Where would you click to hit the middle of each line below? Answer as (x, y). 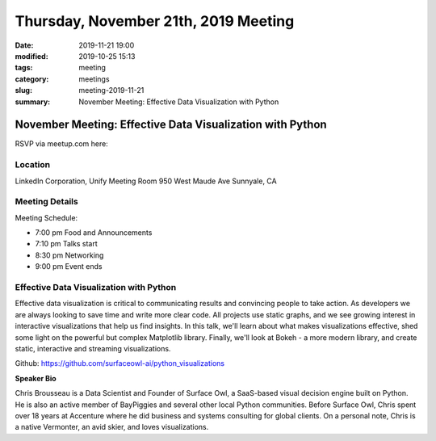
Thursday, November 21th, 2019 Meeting (155, 21)
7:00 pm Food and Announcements (94, 233)
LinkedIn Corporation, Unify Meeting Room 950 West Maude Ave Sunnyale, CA (146, 181)
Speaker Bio (36, 378)
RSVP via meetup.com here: (61, 144)
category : (32, 79)
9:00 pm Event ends (69, 267)
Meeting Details (46, 202)
